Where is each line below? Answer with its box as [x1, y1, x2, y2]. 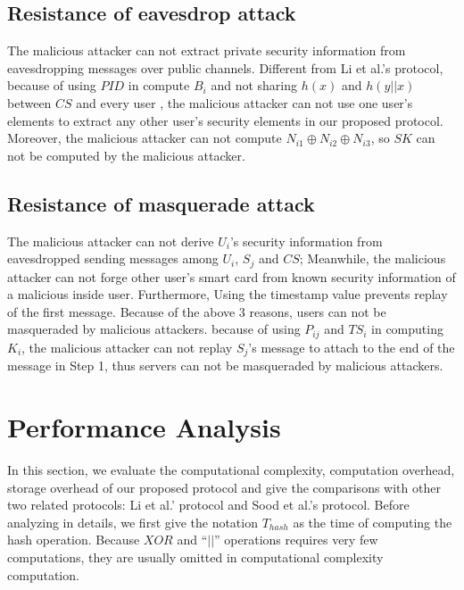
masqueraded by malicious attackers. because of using [7, 320, 301, 338]
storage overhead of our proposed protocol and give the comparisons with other [7, 478, 441, 496]
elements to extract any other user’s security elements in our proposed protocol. [7, 111, 443, 129]
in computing [371, 320, 443, 338]
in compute [128, 76, 190, 95]
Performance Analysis [7, 409, 281, 445]
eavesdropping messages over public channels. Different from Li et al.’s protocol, [7, 58, 443, 77]
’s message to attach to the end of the [248, 337, 455, 356]
